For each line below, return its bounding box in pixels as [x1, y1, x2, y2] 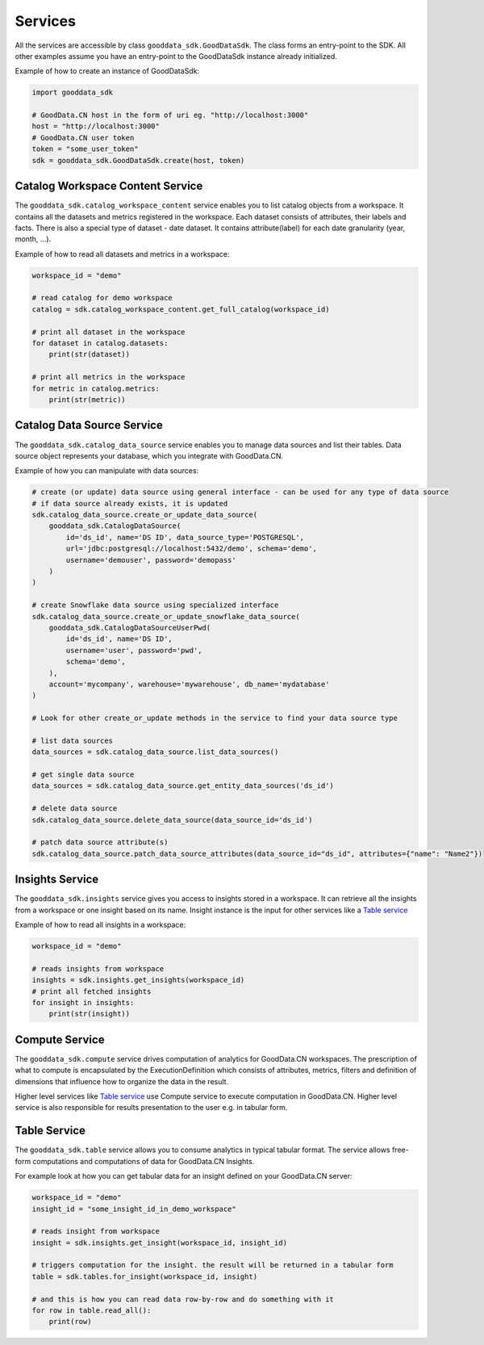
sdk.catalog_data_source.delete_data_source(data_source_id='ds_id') [31, 815, 313, 824]
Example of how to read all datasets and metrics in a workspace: [15, 249, 230, 258]
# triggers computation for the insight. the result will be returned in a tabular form [31, 1260, 394, 1270]
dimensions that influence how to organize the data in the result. [15, 1076, 229, 1086]
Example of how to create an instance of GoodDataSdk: [15, 66, 200, 76]
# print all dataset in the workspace [31, 327, 186, 337]
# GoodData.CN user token [31, 133, 135, 142]
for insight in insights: [31, 998, 135, 1007]
